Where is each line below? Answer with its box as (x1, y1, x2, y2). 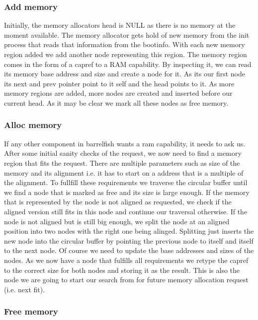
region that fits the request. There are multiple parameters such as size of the (4, 157, 240, 168)
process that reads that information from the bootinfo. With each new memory (4, 39, 245, 50)
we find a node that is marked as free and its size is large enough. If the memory (4, 187, 250, 197)
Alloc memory (4, 119, 62, 131)
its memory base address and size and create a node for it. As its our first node (4, 68, 245, 79)
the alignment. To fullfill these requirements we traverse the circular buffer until (4, 177, 248, 188)
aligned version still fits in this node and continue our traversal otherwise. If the (4, 206, 248, 216)
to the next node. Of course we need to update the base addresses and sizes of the (4, 245, 254, 256)
